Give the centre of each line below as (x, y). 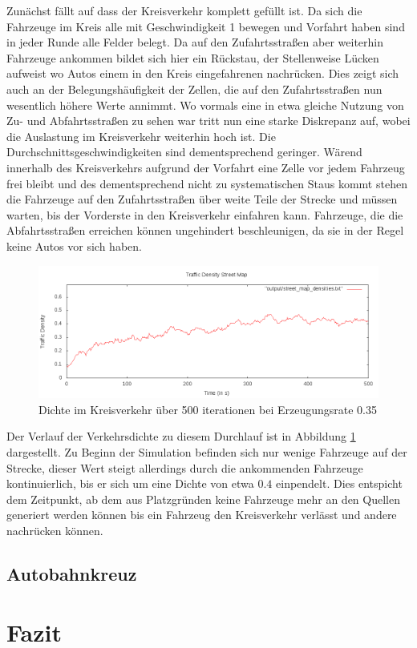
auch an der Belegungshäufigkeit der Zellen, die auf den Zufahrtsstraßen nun (194, 89)
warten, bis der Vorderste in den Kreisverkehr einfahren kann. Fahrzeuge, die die (205, 214)
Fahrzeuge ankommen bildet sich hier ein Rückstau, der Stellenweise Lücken (193, 57)
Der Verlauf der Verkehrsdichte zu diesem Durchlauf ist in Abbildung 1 (181, 436)
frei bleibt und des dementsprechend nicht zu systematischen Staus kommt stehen (207, 183)
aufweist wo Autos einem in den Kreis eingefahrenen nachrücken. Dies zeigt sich (203, 73)
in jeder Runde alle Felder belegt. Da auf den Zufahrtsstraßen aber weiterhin (195, 42)
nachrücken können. (55, 530)
